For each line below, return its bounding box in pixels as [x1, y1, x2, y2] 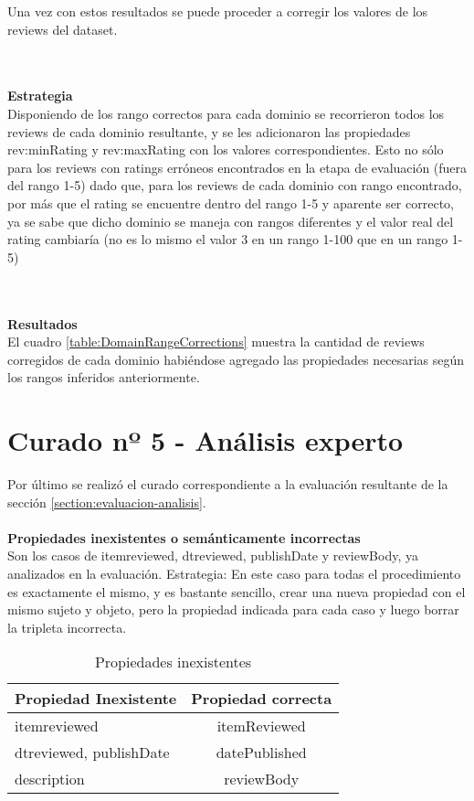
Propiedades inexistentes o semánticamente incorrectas [7, 528, 361, 547]
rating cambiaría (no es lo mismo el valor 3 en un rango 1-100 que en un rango [7, 230, 448, 249]
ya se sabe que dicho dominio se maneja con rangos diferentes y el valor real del [7, 211, 454, 230]
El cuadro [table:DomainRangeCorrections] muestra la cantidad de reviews [7, 332, 425, 351]
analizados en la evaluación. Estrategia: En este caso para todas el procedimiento [7, 563, 461, 582]
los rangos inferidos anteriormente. [7, 368, 200, 387]
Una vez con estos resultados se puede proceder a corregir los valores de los [7, 2, 428, 20]
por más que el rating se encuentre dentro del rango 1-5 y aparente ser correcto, [7, 193, 454, 212]
